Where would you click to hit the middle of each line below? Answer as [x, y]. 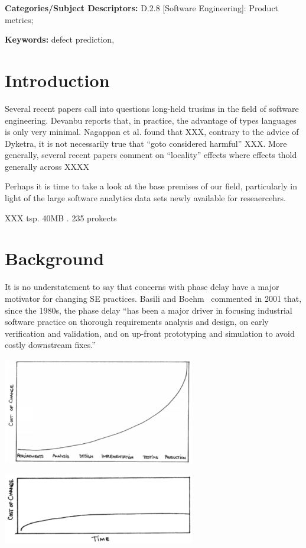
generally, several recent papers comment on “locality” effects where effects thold [151, 155]
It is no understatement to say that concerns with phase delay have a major [142, 287]
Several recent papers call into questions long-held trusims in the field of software [152, 108]
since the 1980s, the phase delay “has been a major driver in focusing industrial [149, 310]
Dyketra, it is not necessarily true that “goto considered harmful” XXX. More [146, 143]
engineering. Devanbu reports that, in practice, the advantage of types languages [151, 120]
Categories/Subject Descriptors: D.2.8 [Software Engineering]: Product [142, 8]
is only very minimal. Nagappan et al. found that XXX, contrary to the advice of [152, 132]
